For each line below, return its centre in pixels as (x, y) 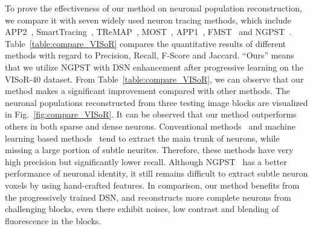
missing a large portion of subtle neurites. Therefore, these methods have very (149, 150)
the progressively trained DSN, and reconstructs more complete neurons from (148, 197)
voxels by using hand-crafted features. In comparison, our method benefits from (152, 185)
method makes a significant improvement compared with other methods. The (148, 91)
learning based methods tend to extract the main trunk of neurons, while (142, 138)
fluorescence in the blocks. (53, 220)
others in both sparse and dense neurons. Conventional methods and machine (150, 126)
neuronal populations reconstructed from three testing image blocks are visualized (156, 102)
